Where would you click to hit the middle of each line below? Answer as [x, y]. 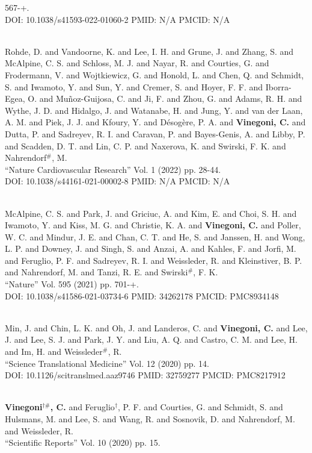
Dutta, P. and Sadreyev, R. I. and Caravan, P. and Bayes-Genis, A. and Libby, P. [155, 133]
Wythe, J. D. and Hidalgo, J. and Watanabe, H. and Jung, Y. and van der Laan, [154, 110]
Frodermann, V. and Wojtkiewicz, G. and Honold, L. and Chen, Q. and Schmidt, [154, 74]
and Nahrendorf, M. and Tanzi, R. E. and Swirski [96, 272]
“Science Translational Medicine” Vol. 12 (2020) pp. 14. [107, 363]
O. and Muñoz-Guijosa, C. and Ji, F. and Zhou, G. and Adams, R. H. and [165, 98]
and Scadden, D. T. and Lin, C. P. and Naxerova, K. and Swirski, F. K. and [145, 145]
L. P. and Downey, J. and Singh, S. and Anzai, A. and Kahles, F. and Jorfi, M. [151, 248]
